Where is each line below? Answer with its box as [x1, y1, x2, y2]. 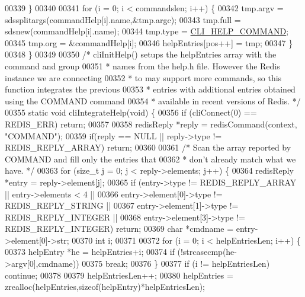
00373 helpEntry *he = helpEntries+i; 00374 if [5, 245, 175, 258]
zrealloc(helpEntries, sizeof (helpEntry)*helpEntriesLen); [5, 280, 206, 293]
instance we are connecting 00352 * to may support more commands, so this [5, 71, 282, 84]
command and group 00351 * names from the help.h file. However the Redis [5, 59, 280, 72]
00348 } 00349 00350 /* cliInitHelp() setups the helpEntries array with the [5, 48, 277, 60]
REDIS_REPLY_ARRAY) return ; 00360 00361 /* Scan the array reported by [5, 141, 291, 154]
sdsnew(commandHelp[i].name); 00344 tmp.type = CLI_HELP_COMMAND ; [5, 25, 289, 37]
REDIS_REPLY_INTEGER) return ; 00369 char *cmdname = [5, 222, 234, 235]
